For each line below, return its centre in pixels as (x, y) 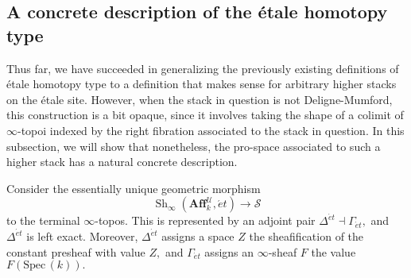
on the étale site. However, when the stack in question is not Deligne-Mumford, (200, 99)
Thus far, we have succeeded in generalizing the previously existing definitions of (203, 68)
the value (333, 251)
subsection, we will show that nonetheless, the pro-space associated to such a (194, 146)
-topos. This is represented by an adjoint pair (205, 220)
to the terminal (43, 220)
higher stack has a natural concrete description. (122, 162)
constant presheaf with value (76, 251)
